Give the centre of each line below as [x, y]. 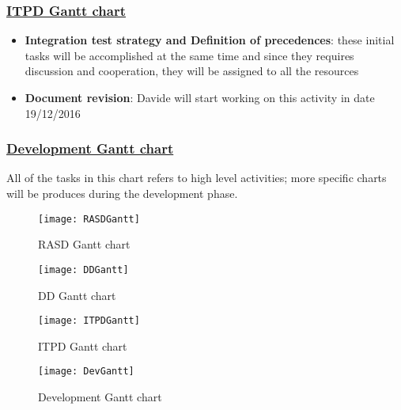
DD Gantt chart [77, 295]
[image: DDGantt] [83, 270]
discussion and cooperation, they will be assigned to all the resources [192, 71]
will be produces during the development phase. [122, 193]
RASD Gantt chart [84, 244]
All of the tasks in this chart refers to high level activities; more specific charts [197, 178]
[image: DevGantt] [86, 372]
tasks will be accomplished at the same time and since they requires [189, 55]
